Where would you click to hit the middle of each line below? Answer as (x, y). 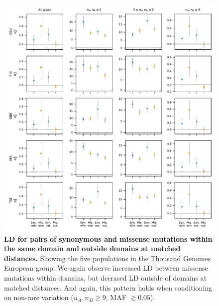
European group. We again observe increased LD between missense (106, 268)
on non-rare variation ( (39, 297)
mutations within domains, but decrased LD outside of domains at (106, 277)
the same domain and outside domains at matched (92, 248)
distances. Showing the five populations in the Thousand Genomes (108, 258)
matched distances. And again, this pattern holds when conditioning (108, 287)
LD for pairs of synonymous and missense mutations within (108, 238)
